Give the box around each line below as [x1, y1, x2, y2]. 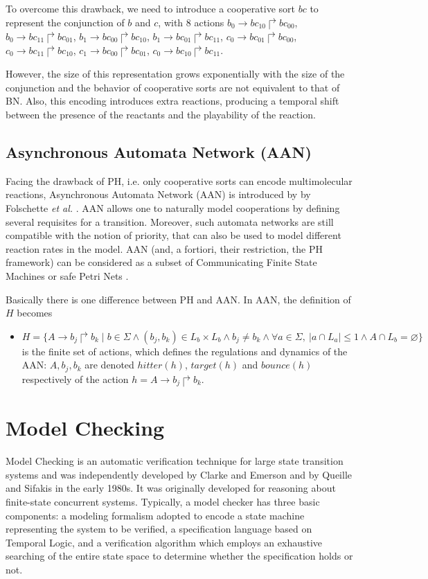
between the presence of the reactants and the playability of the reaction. [6, 107, 316, 122]
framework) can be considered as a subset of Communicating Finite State [6, 255, 317, 269]
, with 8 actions [158, 15, 224, 29]
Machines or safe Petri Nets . [6, 268, 129, 283]
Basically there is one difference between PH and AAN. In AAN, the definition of [6, 292, 351, 306]
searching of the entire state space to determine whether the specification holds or [6, 549, 353, 563]
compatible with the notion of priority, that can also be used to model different [6, 228, 341, 242]
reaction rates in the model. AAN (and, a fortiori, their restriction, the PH [6, 241, 323, 256]
